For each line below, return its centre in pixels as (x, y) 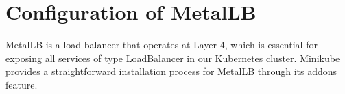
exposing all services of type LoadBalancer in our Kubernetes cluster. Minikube (173, 58)
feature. (22, 84)
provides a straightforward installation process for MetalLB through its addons (171, 71)
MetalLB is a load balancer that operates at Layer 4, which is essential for (162, 45)
